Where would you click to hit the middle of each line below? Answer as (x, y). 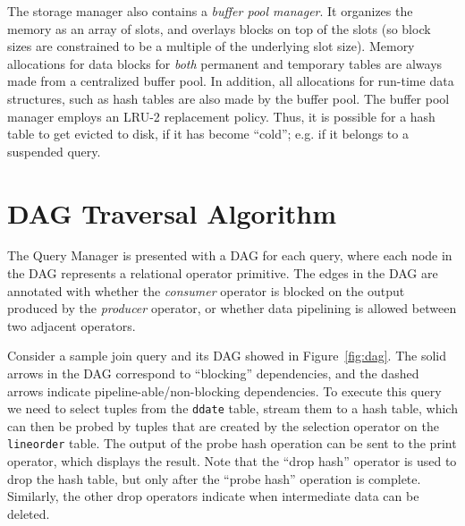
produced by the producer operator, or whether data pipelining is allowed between (232, 308)
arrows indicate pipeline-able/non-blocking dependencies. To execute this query (224, 390)
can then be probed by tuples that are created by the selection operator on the (223, 425)
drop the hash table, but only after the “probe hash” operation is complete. (214, 478)
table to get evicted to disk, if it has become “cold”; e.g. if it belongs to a (208, 134)
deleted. (29, 513)
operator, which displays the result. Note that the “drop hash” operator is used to (232, 461)
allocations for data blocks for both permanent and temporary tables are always (225, 63)
